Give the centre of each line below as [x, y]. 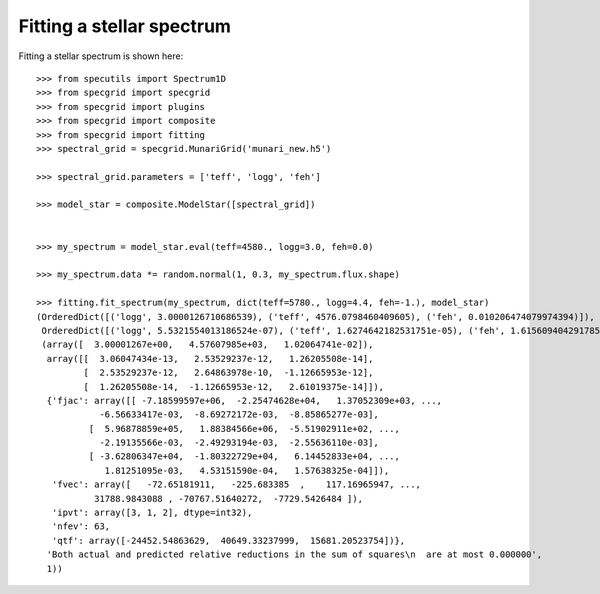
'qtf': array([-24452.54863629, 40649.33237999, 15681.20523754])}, [228, 540]
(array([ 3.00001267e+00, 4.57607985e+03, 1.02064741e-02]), [207, 344]
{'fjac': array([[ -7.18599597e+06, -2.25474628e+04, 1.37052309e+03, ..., [244, 400]
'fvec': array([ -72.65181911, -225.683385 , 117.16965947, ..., [236, 484]
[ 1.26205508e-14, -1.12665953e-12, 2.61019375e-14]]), [234, 386]
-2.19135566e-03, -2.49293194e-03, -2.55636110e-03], [239, 443]
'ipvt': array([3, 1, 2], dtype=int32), [152, 513]
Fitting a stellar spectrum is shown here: [101, 56]
